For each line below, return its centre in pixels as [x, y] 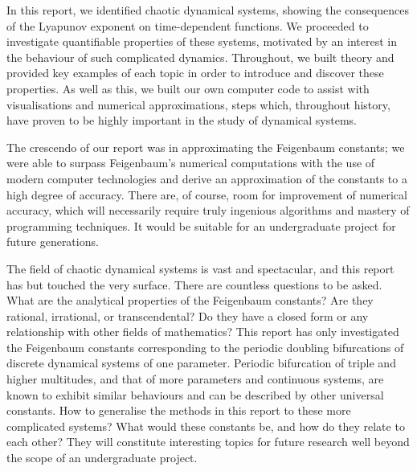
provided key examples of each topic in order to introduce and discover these [195, 73]
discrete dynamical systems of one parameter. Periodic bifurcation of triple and [201, 363]
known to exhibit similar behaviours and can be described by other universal [195, 394]
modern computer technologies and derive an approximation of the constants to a [207, 178]
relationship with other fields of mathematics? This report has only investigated [203, 332]
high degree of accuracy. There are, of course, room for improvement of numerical [207, 194]
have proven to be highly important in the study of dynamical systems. [182, 120]
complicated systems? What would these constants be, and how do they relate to [206, 426]
